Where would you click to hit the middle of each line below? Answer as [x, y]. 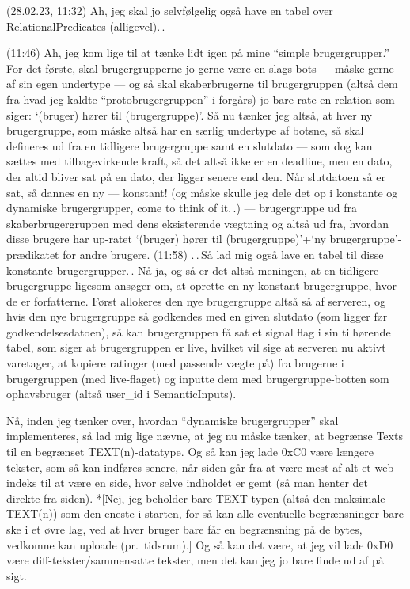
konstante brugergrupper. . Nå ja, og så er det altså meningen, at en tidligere [193, 270]
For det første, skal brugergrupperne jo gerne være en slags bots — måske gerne [200, 68]
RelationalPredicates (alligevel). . [86, 26]
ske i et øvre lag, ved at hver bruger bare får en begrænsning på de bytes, [184, 529]
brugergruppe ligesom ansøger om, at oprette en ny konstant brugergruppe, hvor [201, 285]
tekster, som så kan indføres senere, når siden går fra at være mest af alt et [189, 467]
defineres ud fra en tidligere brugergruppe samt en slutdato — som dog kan [190, 145]
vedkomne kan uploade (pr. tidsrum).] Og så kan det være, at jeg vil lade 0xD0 [200, 544]
